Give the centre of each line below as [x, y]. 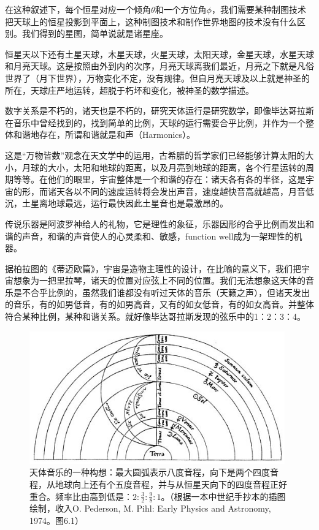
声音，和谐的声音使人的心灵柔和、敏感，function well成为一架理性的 [158, 236]
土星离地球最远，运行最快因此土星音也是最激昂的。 [125, 203]
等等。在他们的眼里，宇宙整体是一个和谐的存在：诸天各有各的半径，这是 [159, 179]
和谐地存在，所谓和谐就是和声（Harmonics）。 [104, 134]
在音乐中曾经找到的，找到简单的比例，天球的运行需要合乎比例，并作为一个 [155, 122]
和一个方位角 [181, 9]
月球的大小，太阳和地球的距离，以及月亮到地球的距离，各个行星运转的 [163, 167]
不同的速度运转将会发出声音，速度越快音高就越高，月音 [194, 191]
